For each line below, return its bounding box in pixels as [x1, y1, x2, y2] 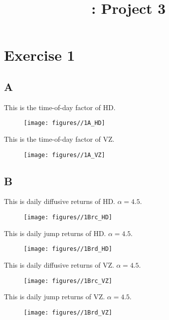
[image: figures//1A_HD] [24, 120, 105, 127]
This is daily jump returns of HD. [4, 228, 106, 238]
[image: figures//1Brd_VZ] [24, 309, 112, 316]
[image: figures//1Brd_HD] [24, 245, 112, 253]
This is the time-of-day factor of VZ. [4, 134, 115, 144]
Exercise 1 [4, 45, 75, 65]
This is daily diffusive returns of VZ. [4, 259, 114, 270]
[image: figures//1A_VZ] [24, 151, 105, 159]
